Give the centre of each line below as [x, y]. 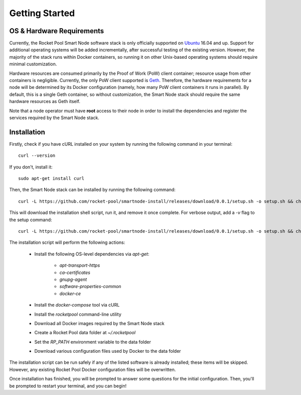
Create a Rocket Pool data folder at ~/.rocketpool [85, 333]
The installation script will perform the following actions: [67, 242]
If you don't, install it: [31, 167]
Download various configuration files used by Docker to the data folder [108, 351]
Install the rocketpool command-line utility [78, 314]
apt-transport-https [80, 265]
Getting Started [42, 13]
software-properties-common [90, 286]
